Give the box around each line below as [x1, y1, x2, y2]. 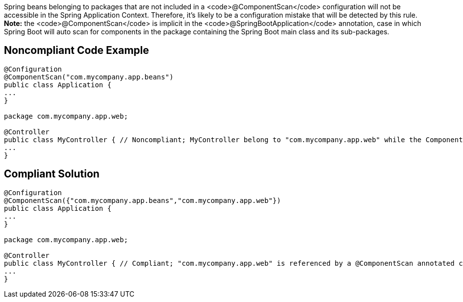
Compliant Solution [4, 168, 100, 180]
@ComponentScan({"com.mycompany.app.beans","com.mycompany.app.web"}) [4, 196, 281, 204]
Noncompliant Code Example [4, 44, 149, 57]
